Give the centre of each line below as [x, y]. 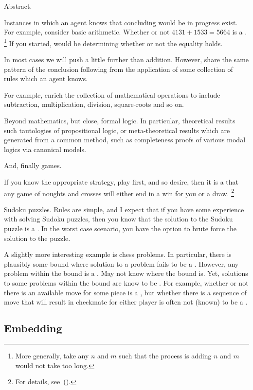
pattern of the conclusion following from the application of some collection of [118, 69]
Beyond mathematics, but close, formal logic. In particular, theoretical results [120, 120]
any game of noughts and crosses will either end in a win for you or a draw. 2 [119, 192]
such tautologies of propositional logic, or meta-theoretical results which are [117, 130]
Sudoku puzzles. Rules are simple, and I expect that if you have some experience [124, 209]
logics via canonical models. [45, 149]
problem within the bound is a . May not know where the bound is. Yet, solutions [126, 273]
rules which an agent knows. [46, 78]
